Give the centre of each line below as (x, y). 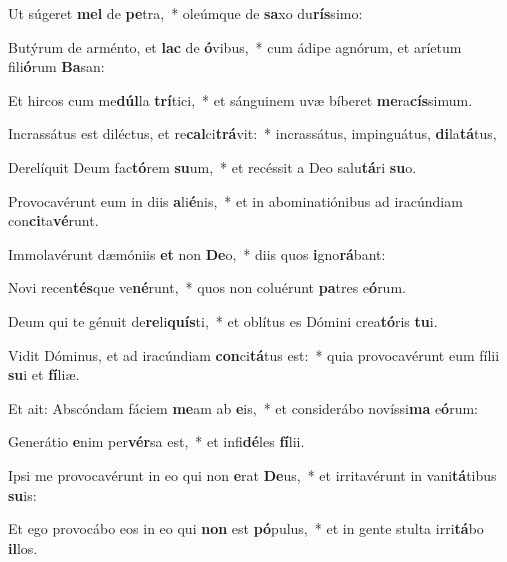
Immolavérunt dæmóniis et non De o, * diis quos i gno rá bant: (197, 253)
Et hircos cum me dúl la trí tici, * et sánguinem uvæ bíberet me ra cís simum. (240, 99)
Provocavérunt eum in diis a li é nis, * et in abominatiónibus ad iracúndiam (235, 200)
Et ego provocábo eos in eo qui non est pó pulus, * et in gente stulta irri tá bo (246, 528)
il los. (23, 547)
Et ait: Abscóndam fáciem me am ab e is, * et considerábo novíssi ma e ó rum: (243, 407)
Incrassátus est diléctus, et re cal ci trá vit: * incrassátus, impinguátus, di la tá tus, (252, 133)
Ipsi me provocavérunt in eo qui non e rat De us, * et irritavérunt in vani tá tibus (252, 474)
